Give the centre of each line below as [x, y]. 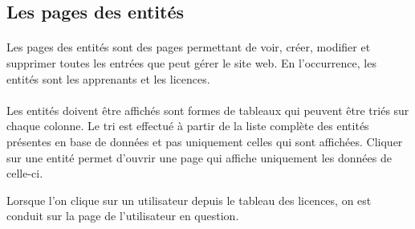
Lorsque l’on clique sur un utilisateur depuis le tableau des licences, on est [189, 200]
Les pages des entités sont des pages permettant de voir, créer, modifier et [189, 47]
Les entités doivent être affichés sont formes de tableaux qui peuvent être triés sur [208, 110]
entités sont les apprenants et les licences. [108, 78]
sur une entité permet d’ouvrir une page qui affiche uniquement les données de [199, 157]
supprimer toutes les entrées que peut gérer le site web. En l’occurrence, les [191, 62]
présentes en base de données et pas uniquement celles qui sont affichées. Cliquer [205, 141]
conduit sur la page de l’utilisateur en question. [123, 216]
